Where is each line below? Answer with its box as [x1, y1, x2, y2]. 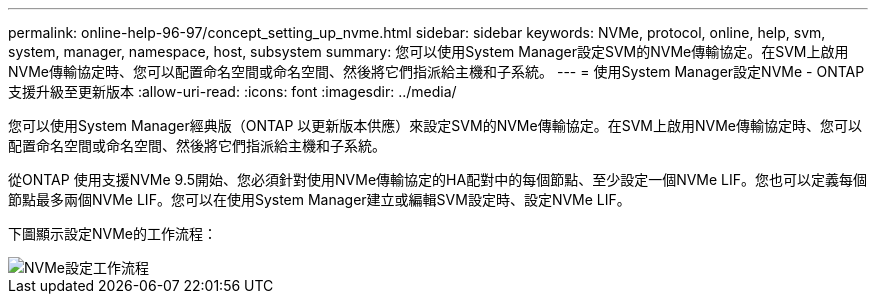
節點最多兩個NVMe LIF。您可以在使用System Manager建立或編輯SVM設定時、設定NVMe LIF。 [8, 191, 631, 208]
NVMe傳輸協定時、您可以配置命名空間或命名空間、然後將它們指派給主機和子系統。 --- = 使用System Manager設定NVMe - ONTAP [8, 63, 865, 80]
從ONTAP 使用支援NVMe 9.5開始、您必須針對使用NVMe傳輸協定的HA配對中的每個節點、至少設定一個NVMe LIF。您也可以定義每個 [8, 171, 868, 188]
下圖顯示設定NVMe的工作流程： [8, 225, 218, 242]
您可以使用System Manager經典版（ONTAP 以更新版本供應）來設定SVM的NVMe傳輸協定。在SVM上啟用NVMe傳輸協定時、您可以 [8, 117, 862, 134]
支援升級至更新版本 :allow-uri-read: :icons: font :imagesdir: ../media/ [8, 83, 457, 100]
